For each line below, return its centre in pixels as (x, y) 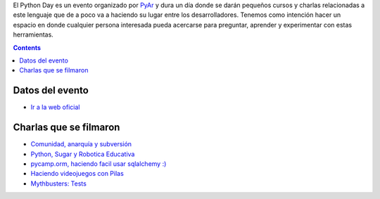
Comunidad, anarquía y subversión (81, 144)
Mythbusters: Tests (59, 184)
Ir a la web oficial (55, 107)
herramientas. (33, 34)
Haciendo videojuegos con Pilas (77, 174)
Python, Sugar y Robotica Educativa (83, 154)
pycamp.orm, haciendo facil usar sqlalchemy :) (99, 163)
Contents (27, 47)
